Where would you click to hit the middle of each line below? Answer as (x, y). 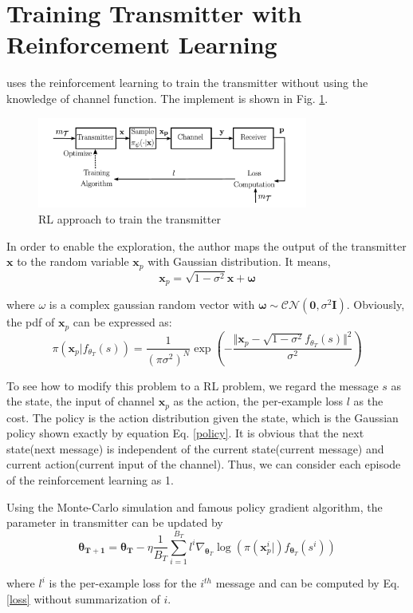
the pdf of (31, 322)
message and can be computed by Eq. (308, 583)
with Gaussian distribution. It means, (239, 261)
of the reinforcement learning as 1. (90, 479)
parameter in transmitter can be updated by (115, 522)
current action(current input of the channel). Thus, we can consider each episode (204, 464)
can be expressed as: (122, 322)
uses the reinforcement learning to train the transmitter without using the (187, 83)
